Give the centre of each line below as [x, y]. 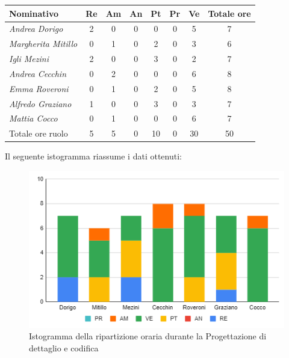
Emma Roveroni [39, 88]
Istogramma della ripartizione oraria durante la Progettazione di [148, 336]
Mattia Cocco [33, 118]
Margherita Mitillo [43, 44]
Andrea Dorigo [36, 29]
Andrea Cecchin [38, 73]
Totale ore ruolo [39, 133]
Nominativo [34, 13]
